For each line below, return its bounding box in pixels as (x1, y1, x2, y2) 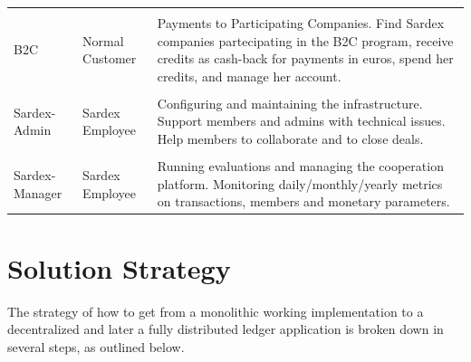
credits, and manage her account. (157, 66, 341, 85)
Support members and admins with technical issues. (157, 111, 446, 130)
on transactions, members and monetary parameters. (157, 192, 450, 211)
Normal (82, 31, 124, 50)
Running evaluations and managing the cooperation (157, 157, 444, 176)
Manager (14, 183, 62, 202)
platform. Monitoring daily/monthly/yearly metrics (157, 174, 443, 193)
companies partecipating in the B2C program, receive (157, 31, 454, 50)
